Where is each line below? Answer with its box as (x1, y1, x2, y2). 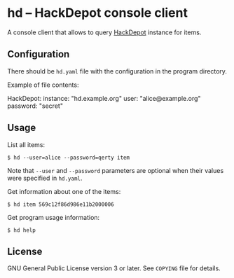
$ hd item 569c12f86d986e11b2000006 (7, 201, 114, 208)
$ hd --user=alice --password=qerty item (7, 154, 130, 161)
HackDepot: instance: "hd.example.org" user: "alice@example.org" (7, 94, 201, 102)
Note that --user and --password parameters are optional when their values (7, 166, 224, 174)
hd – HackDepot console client (7, 5, 188, 21)
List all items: (7, 140, 46, 148)
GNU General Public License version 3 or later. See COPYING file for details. (7, 264, 221, 272)
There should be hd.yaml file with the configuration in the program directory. (7, 67, 228, 75)
